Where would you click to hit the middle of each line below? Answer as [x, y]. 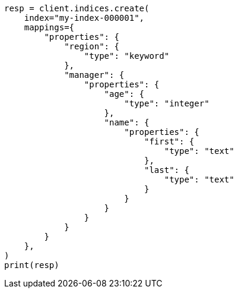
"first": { [169, 141]
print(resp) [32, 265]
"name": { [127, 122]
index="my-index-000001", [84, 18]
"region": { [92, 46]
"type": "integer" [167, 103]
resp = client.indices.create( [77, 8]
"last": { [167, 170]
